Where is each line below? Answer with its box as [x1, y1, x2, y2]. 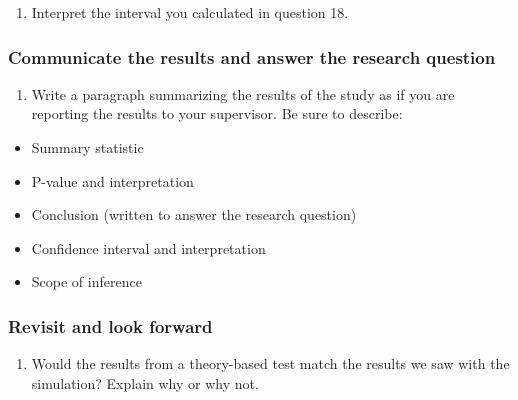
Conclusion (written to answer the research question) [31, 204, 357, 225]
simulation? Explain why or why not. [31, 372, 259, 393]
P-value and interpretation [31, 170, 194, 191]
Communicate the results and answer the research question [8, 44, 496, 69]
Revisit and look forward [8, 313, 213, 338]
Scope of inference [31, 271, 142, 292]
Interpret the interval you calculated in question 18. [31, 2, 349, 22]
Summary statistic [31, 137, 144, 157]
